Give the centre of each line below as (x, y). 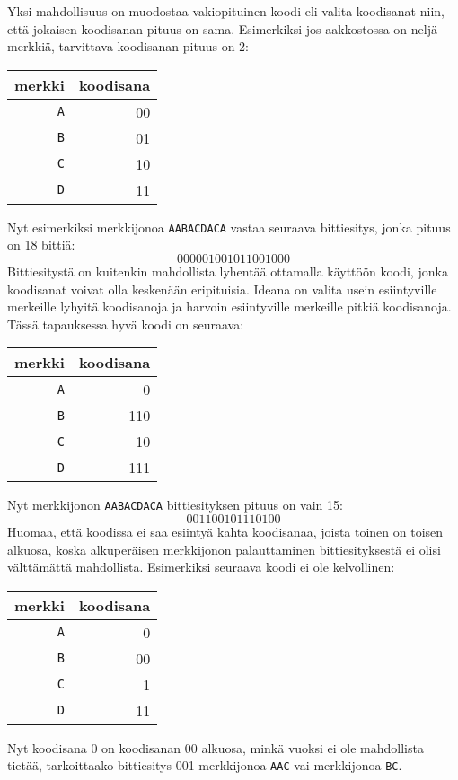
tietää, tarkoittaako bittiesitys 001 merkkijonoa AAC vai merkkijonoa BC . (205, 765)
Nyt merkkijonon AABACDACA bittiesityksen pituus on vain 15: (175, 505)
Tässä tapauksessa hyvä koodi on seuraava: (126, 324)
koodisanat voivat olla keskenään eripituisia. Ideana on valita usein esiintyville (222, 289)
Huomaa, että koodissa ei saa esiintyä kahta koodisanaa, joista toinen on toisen (225, 532)
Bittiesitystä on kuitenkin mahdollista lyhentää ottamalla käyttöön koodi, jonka (228, 272)
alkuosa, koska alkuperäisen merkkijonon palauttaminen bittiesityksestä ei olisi (224, 549)
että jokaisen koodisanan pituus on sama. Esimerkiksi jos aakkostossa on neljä (222, 28)
